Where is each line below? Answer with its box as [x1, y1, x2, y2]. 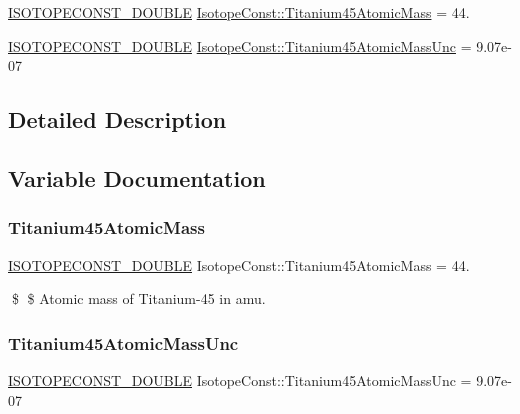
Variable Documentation [8, 162, 266, 193]
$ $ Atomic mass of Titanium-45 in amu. [11, 288, 266, 309]
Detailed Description [8, 104, 227, 135]
